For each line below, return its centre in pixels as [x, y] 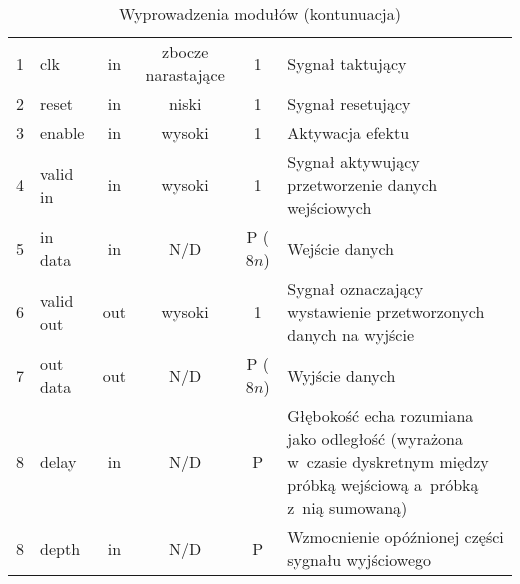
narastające [185, 74]
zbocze [185, 51]
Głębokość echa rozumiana [380, 415]
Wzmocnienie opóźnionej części [395, 536]
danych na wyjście [351, 334]
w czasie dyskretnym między [388, 461]
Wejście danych [341, 248]
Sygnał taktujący [347, 63]
